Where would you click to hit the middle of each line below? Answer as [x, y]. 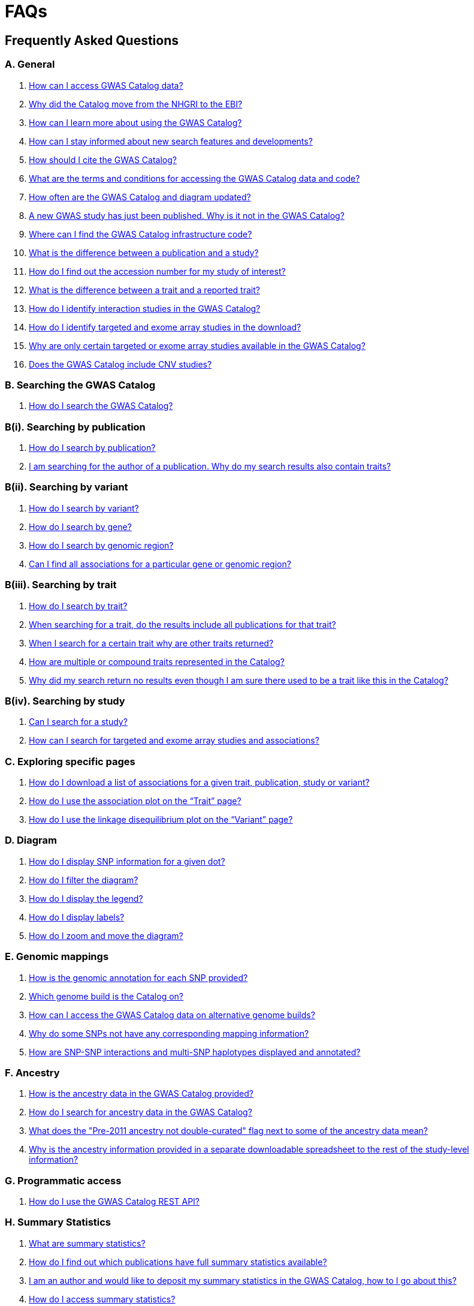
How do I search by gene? [80, 526]
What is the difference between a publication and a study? [144, 252]
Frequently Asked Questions [92, 40]
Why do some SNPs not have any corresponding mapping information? [169, 1033]
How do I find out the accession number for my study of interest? [157, 271]
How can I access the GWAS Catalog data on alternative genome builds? [172, 1015]
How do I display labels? [77, 917]
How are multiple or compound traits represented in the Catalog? [157, 661]
